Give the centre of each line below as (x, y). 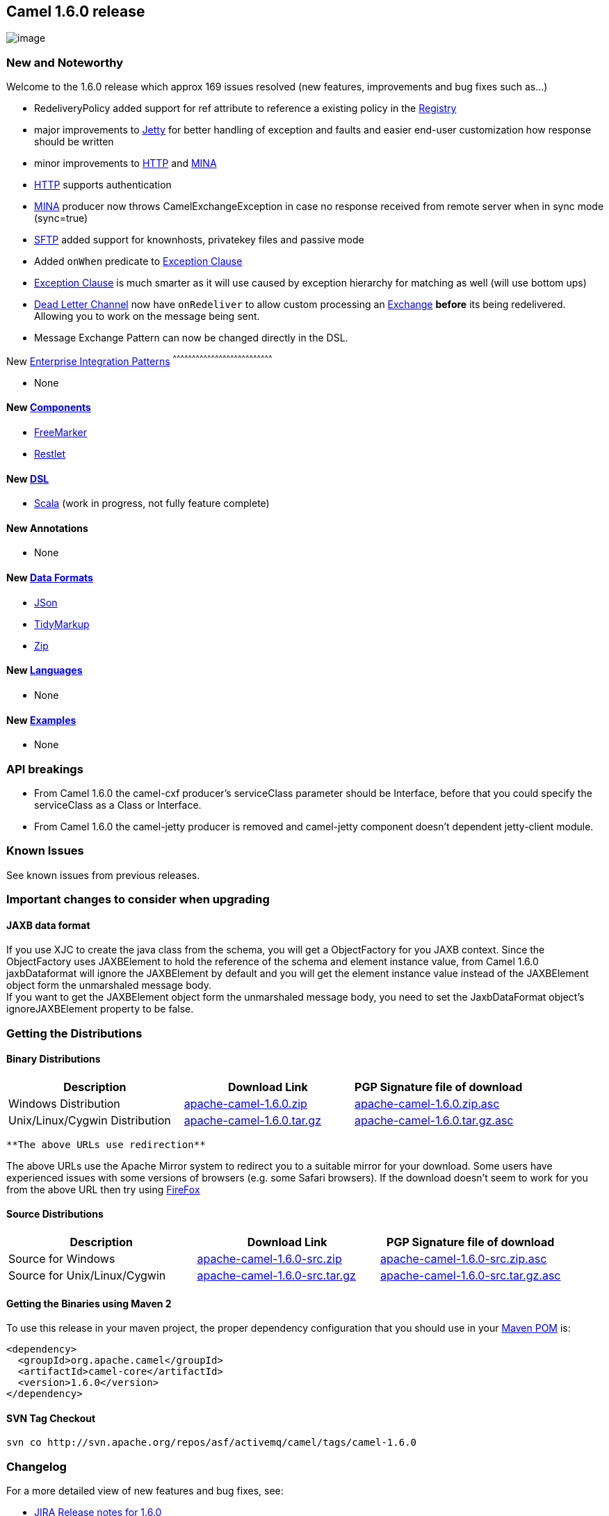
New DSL (28, 478)
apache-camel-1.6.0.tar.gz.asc (434, 1120)
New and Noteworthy (65, 62)
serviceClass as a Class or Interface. (118, 805)
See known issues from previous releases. (103, 875)
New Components (49, 408)
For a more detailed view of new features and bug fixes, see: (145, 1491)
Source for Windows (62, 1259)
